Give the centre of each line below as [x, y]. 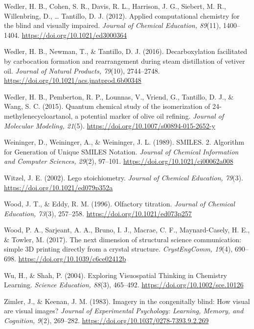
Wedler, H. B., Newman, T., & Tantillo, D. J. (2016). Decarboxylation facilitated [126, 51]
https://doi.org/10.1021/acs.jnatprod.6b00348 [73, 80]
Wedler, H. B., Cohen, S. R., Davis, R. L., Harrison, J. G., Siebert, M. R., [115, 6]
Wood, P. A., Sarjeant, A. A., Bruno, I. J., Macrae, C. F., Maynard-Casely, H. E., [127, 230]
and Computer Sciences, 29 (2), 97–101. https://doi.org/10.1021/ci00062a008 [119, 161]
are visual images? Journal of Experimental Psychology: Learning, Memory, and [124, 311]
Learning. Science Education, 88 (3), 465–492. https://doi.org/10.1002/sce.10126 [124, 285]
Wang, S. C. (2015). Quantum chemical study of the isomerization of [107, 106]
